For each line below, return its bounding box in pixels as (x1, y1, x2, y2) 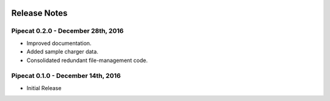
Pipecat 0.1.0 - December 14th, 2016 (11, 72, 121, 80)
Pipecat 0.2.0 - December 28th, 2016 (11, 27, 124, 35)
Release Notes (11, 8, 68, 18)
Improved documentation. (26, 40, 92, 47)
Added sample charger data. (26, 48, 99, 55)
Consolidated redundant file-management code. (26, 57, 148, 64)
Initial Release (26, 84, 62, 91)
